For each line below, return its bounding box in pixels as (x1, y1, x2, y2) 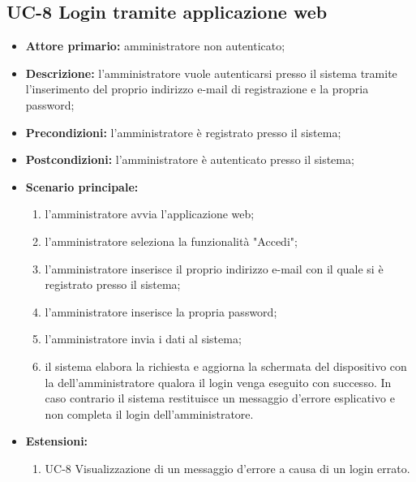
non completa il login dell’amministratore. (45, 405, 254, 422)
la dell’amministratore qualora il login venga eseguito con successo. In (45, 373, 392, 390)
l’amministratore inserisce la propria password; (45, 303, 277, 320)
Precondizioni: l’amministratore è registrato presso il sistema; (25, 123, 341, 140)
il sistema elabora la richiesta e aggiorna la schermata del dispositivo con (45, 357, 407, 374)
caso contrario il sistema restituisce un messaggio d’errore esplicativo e (45, 389, 395, 407)
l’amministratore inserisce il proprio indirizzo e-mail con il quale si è (45, 260, 384, 277)
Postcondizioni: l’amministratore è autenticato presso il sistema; (25, 151, 354, 168)
